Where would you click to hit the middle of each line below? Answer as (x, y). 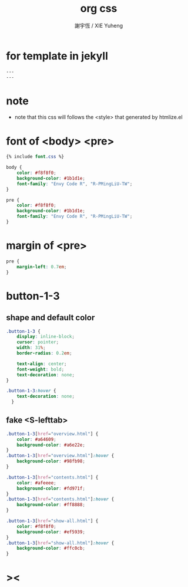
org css (99, 9)
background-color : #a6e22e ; (51, 445)
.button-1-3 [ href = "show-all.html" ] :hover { (60, 543)
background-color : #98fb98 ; (51, 461)
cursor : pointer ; (38, 342)
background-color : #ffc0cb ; (51, 548)
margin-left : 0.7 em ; (42, 267)
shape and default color (51, 318)
